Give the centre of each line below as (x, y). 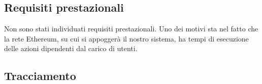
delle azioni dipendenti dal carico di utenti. (71, 48)
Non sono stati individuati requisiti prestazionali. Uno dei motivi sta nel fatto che (131, 29)
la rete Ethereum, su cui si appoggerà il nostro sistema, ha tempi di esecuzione (126, 38)
